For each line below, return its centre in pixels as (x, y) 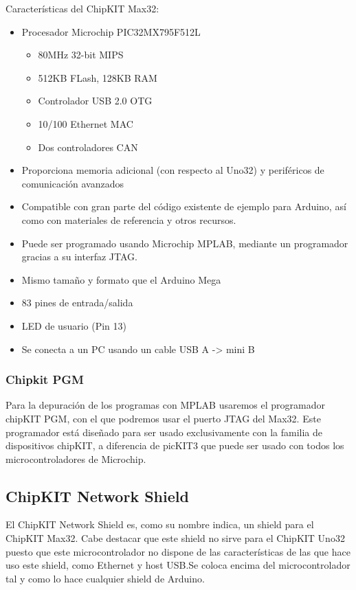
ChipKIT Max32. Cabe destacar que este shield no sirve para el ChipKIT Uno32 (175, 538)
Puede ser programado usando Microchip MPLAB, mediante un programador (185, 243)
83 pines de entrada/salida (77, 303)
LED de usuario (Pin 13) (74, 325)
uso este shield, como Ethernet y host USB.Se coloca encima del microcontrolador (178, 565)
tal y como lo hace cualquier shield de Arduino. (105, 578)
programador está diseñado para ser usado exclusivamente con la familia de (164, 432)
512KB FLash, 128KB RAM (98, 77)
